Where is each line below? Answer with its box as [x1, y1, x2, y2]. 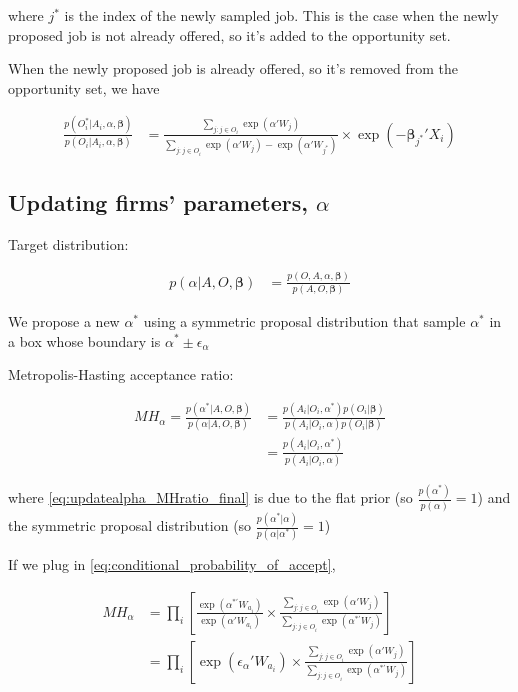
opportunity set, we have [8, 77, 160, 98]
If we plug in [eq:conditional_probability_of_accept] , [8, 554, 336, 575]
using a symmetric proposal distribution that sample [143, 310, 466, 331]
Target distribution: [8, 233, 129, 254]
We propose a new [8, 310, 120, 331]
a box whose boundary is [8, 330, 161, 351]
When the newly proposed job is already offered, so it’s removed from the [8, 58, 459, 79]
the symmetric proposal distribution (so [8, 515, 252, 535]
